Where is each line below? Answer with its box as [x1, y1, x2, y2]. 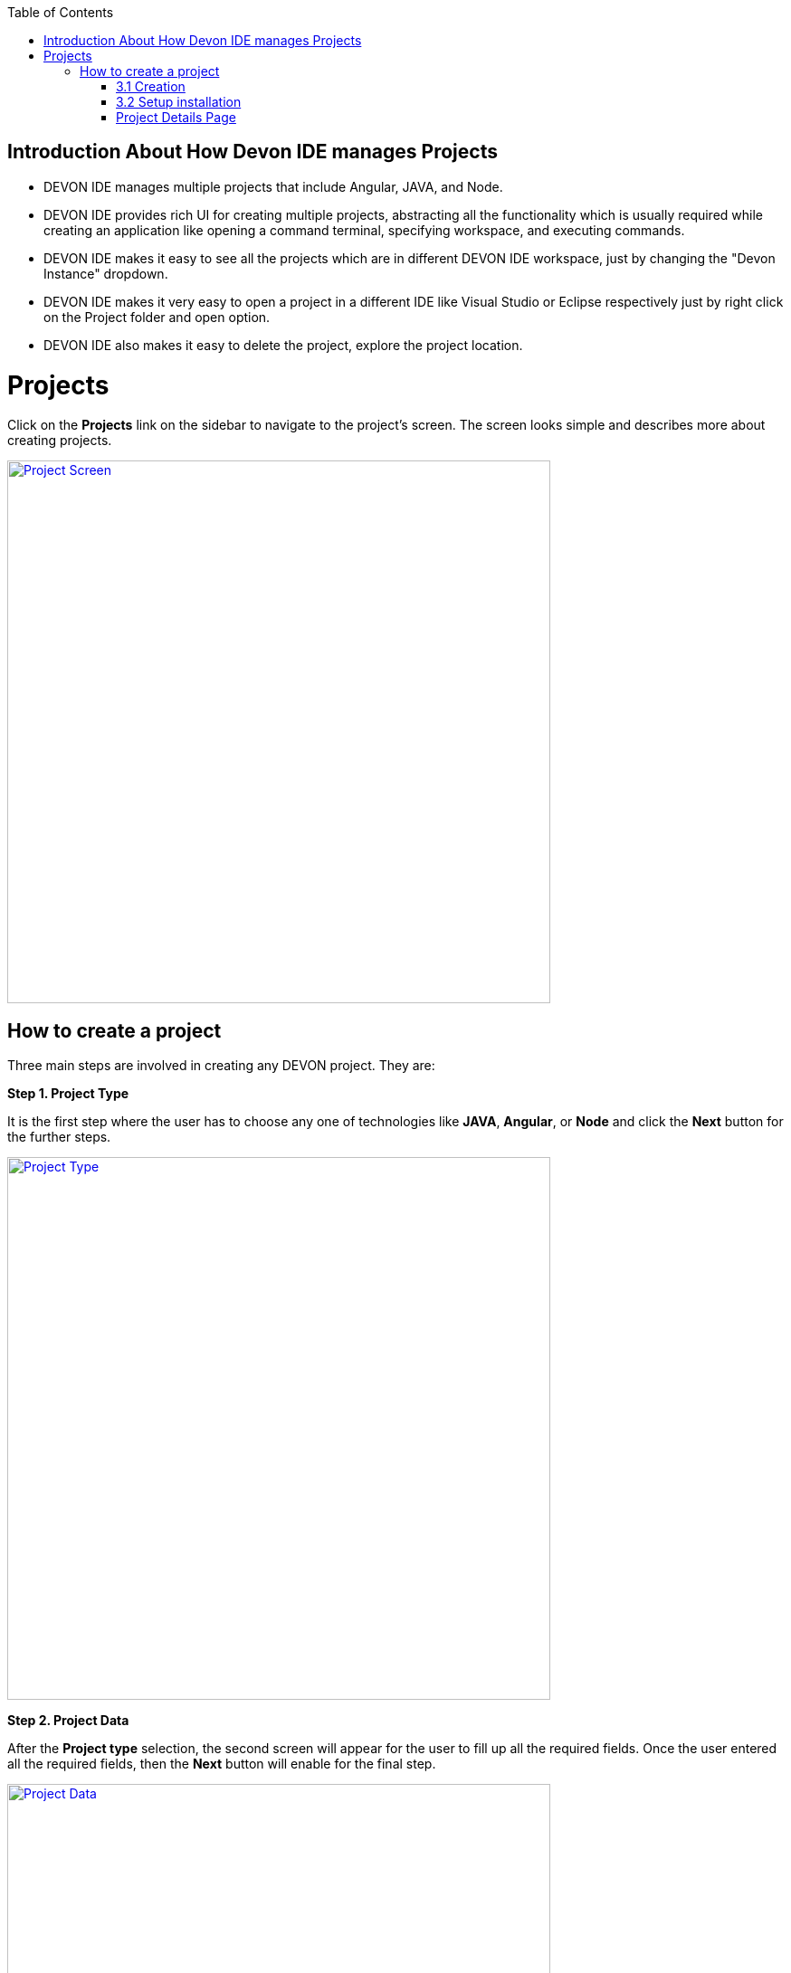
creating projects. [7, 432, 112, 449]
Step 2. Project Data [7, 1712, 129, 1729]
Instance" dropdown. [43, 265, 168, 281]
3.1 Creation [116, 79, 186, 94]
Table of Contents [7, 5, 114, 20]
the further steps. [7, 1129, 111, 1145]
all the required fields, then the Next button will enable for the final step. [7, 1756, 436, 1772]
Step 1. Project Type [7, 1086, 129, 1102]
